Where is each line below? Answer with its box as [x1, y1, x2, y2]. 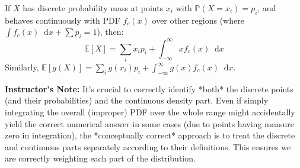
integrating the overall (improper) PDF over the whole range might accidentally [5, 106, 295, 118]
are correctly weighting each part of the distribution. [5, 152, 196, 164]
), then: [97, 25, 124, 38]
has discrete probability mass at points [23, 2, 164, 14]
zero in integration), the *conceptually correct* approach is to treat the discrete [5, 129, 295, 141]
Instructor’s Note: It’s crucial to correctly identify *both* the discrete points [5, 82, 293, 95]
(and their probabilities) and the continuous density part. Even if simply [5, 94, 269, 106]
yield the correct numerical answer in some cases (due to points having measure [5, 117, 294, 130]
